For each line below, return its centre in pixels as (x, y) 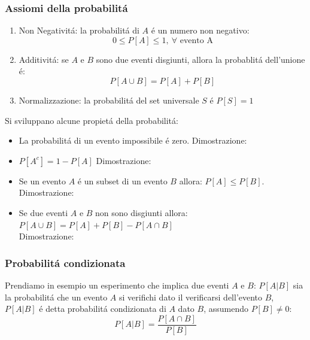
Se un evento (42, 180)
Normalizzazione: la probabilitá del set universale (109, 100)
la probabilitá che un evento (56, 297)
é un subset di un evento (122, 180)
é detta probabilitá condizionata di (103, 309)
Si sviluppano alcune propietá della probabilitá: (92, 120)
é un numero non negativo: (200, 30)
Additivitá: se (44, 59)
